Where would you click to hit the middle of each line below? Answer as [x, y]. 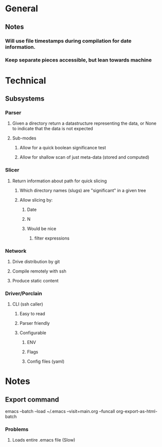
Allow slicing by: [36, 200]
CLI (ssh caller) [28, 304]
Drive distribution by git [36, 261]
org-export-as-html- [137, 412]
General [22, 9]
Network [16, 251]
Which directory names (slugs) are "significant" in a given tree [83, 190]
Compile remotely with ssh [39, 271]
